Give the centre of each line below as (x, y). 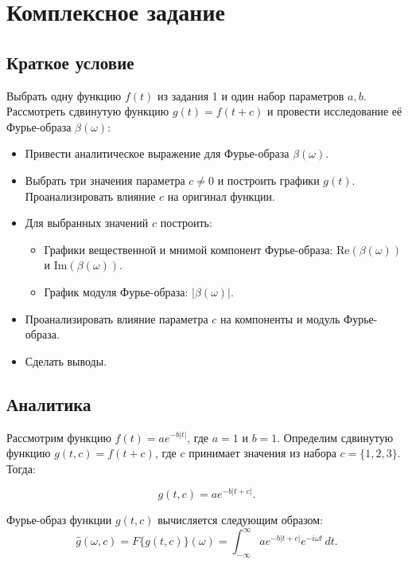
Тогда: (21, 468)
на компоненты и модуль (280, 318)
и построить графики (268, 180)
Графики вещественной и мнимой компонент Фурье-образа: (188, 249)
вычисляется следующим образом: (241, 520)
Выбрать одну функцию (64, 95)
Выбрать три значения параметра (105, 180)
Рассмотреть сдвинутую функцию (88, 111)
